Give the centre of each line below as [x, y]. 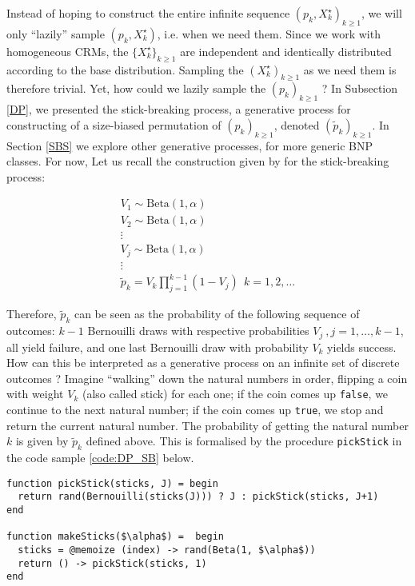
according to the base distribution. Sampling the [125, 69]
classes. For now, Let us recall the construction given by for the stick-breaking [198, 161]
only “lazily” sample [56, 33]
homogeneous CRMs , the [68, 51]
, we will [381, 13]
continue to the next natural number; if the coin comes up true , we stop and [195, 409]
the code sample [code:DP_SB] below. [100, 458]
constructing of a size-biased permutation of [114, 124]
